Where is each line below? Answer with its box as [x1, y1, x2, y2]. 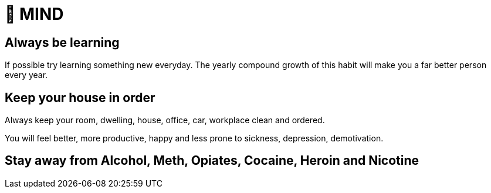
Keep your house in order [5, 90, 155, 105]
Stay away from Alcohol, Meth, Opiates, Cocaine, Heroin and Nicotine [5, 153, 419, 168]
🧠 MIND [5, 4, 64, 24]
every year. [5, 70, 48, 80]
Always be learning [5, 35, 120, 50]
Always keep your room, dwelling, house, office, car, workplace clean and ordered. [5, 115, 325, 126]
